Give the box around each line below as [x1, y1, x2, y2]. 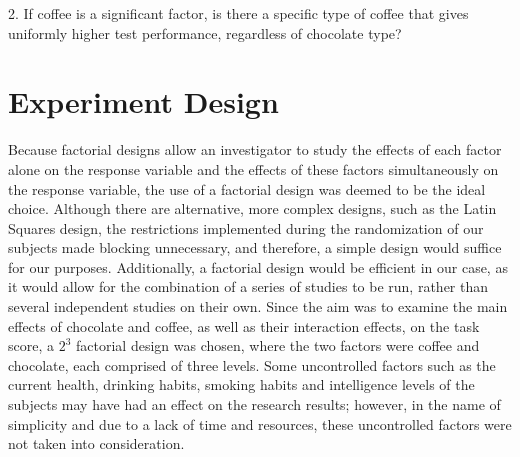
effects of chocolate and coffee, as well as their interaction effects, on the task [8, 315, 480, 336]
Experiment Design [8, 81, 279, 122]
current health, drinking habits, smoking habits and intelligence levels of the [8, 374, 475, 395]
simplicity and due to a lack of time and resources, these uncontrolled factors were [8, 413, 512, 434]
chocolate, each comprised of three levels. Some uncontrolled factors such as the [8, 354, 496, 375]
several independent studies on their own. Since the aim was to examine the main [8, 296, 508, 317]
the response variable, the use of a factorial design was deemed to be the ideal [8, 178, 486, 199]
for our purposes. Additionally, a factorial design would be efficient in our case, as [8, 256, 508, 277]
